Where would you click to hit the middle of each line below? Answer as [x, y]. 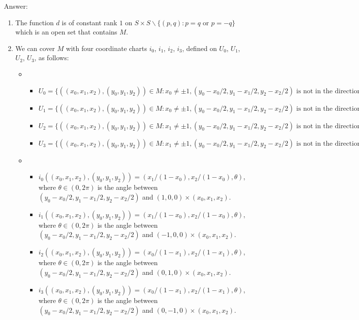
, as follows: [51, 58]
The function [34, 22]
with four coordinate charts [107, 48]
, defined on [200, 48]
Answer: [16, 6]
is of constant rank [90, 22]
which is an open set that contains [66, 32]
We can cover [35, 48]
